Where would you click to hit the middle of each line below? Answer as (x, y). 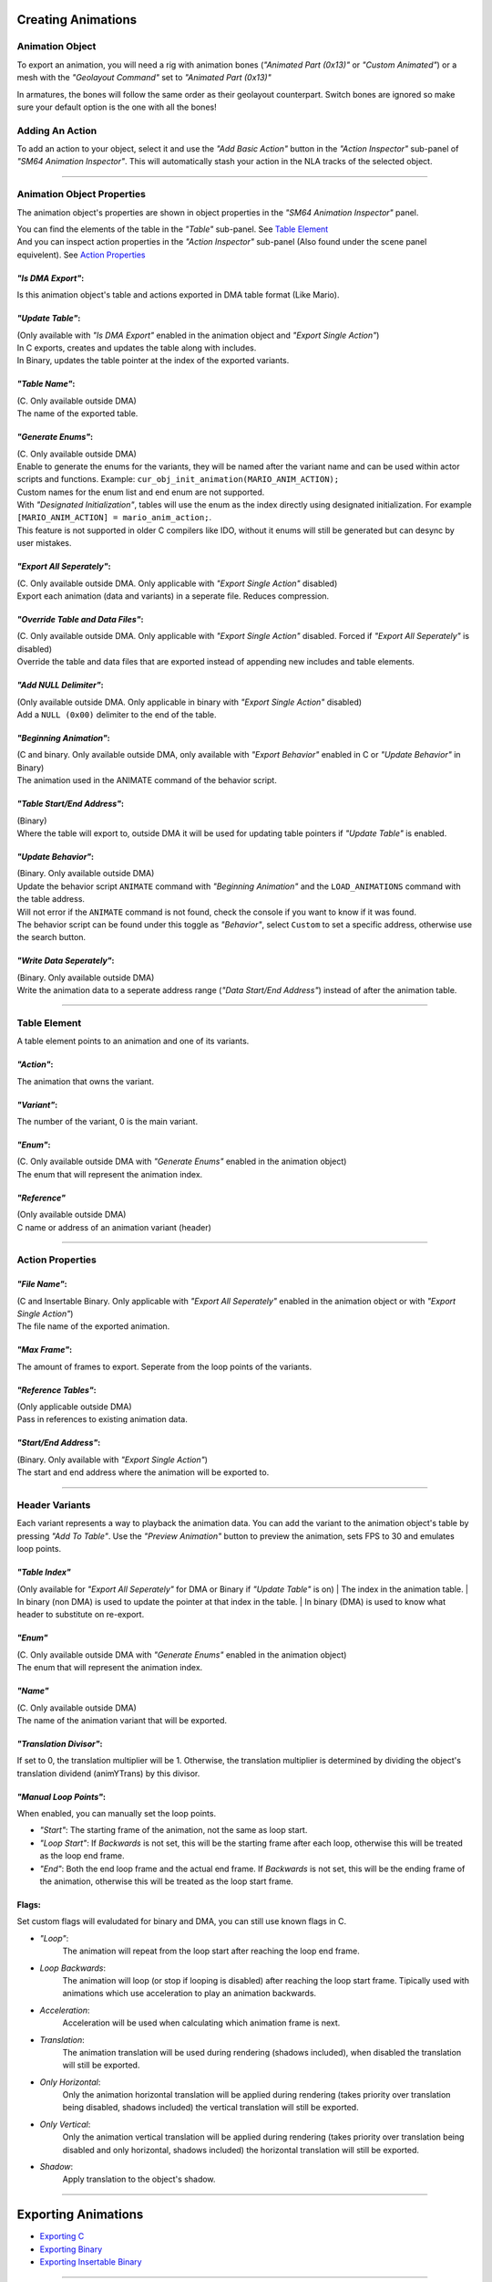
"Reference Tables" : (56, 1390)
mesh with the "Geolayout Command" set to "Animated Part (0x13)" (144, 78)
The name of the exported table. (77, 413)
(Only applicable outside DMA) (74, 1407)
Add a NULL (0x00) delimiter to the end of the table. (117, 714)
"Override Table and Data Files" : (80, 620)
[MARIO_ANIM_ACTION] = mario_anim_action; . (114, 518)
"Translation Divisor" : (60, 1743)
